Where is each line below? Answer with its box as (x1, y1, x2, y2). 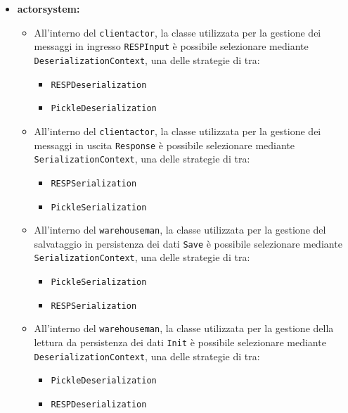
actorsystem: (17, 1, 80, 15)
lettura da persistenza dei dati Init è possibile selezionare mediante (34, 335, 326, 350)
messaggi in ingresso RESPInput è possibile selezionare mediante (34, 39, 309, 53)
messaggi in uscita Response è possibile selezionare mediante (34, 137, 295, 152)
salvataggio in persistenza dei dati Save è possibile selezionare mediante (34, 236, 342, 250)
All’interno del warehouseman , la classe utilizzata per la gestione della (34, 321, 334, 336)
